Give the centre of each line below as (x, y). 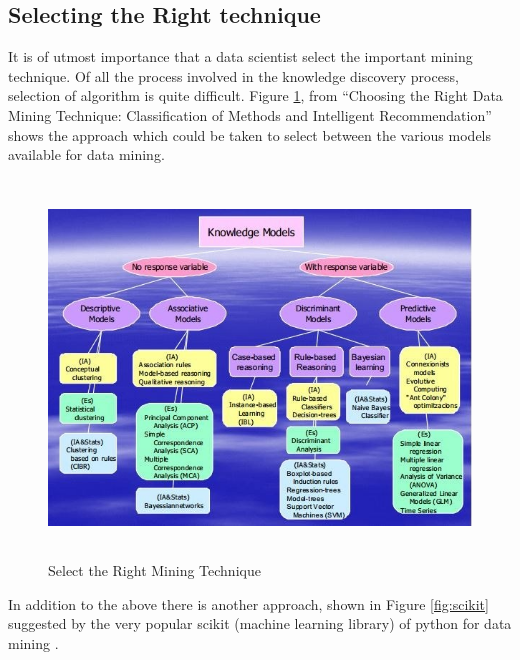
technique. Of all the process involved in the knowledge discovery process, (233, 75)
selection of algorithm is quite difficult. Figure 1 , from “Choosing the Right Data (255, 95)
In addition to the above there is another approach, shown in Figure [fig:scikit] (248, 603)
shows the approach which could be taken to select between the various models (250, 134)
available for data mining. (86, 154)
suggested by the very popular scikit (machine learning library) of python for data (260, 623)
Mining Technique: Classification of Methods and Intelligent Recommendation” (250, 114)
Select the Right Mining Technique (154, 570)
